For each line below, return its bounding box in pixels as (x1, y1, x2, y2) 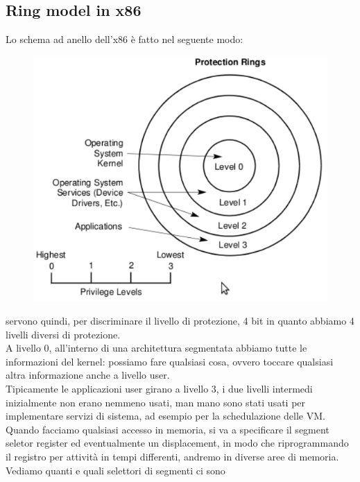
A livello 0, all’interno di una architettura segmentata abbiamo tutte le (6, 341, 307, 355)
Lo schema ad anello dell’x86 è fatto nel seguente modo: (6, 32, 243, 46)
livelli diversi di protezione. (6, 327, 121, 341)
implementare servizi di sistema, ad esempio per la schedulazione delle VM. (6, 408, 325, 423)
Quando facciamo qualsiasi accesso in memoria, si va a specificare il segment (6, 422, 329, 436)
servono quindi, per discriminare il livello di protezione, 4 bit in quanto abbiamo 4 (6, 313, 354, 327)
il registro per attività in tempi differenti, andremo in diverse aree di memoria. (6, 449, 339, 463)
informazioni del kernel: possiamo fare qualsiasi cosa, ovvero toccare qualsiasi (6, 354, 334, 368)
